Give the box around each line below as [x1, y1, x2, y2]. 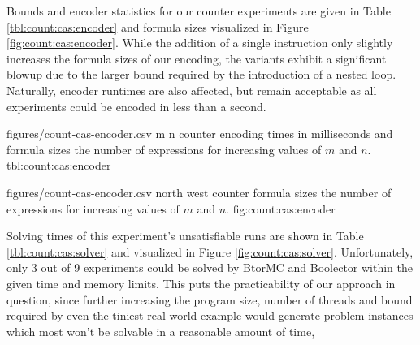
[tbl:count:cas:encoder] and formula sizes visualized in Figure [6, 18, 309, 35]
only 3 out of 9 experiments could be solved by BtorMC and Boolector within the [6, 259, 413, 276]
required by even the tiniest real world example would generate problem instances [6, 307, 414, 324]
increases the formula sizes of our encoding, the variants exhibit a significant [6, 50, 387, 67]
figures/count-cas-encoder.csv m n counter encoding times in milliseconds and [6, 125, 393, 142]
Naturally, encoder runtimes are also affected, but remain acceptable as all [6, 81, 377, 98]
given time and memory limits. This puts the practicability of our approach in [6, 274, 396, 291]
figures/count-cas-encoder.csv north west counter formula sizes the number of [6, 183, 392, 201]
